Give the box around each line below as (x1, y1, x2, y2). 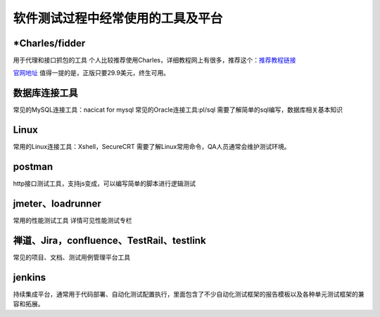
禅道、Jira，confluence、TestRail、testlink (13, 234, 207, 246)
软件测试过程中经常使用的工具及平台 (13, 11, 223, 26)
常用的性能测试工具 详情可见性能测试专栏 (13, 216, 132, 225)
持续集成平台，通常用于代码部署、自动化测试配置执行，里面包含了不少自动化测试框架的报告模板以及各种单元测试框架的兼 (13, 290, 365, 298)
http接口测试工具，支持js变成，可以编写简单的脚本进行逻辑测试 (13, 179, 196, 188)
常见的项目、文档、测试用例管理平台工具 (13, 253, 130, 261)
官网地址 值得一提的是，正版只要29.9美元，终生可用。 (13, 69, 170, 77)
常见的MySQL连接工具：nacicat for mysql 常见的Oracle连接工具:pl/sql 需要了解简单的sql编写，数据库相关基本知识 (13, 105, 343, 114)
